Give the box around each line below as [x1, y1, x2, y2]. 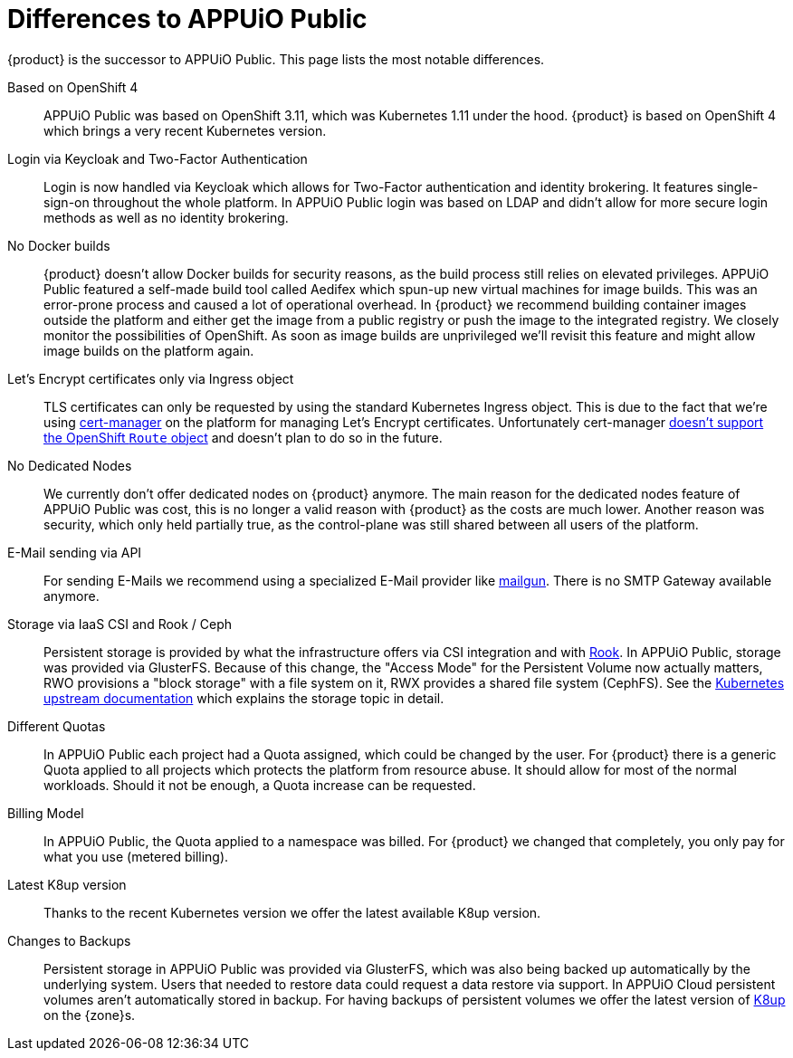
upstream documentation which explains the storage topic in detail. [43, 690, 444, 706]
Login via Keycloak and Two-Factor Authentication [7, 150, 308, 167]
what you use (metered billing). [43, 848, 229, 864]
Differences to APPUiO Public [7, 4, 368, 34]
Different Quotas [7, 718, 106, 734]
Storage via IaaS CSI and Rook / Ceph [7, 615, 233, 632]
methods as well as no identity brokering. [43, 209, 289, 225]
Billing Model [7, 805, 84, 821]
